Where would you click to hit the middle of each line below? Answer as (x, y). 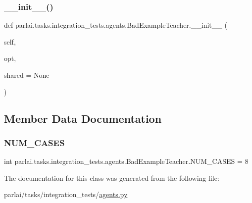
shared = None (27, 75)
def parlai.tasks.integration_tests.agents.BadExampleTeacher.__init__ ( (116, 25)
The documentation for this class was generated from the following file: (112, 178)
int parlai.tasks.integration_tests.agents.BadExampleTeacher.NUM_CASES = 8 (126, 161)
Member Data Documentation (83, 118)
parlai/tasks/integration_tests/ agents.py (66, 194)
